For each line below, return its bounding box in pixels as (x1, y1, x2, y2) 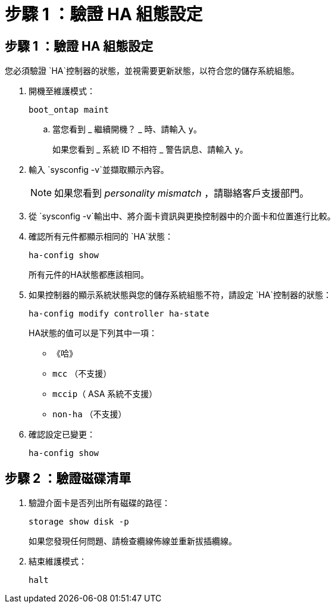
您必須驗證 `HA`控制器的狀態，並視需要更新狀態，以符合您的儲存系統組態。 (5, 66, 300, 76)
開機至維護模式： (29, 86, 95, 97)
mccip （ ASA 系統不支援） (52, 389, 158, 399)
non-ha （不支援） (52, 409, 127, 420)
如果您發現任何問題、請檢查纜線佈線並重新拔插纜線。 (29, 536, 237, 547)
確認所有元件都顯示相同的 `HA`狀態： (29, 231, 174, 242)
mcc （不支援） (52, 368, 112, 379)
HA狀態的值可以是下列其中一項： (29, 328, 158, 339)
